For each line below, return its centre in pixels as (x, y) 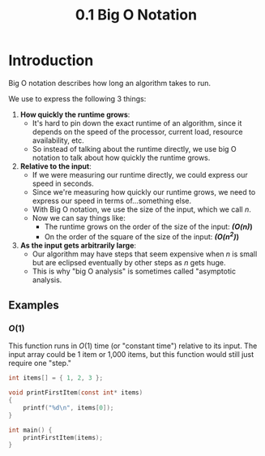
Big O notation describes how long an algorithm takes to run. (109, 83)
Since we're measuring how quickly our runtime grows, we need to (144, 191)
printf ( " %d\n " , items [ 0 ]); (68, 407)
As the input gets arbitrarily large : (78, 245)
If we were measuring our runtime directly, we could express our (140, 174)
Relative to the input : (56, 166)
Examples (34, 305)
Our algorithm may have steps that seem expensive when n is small (145, 254)
